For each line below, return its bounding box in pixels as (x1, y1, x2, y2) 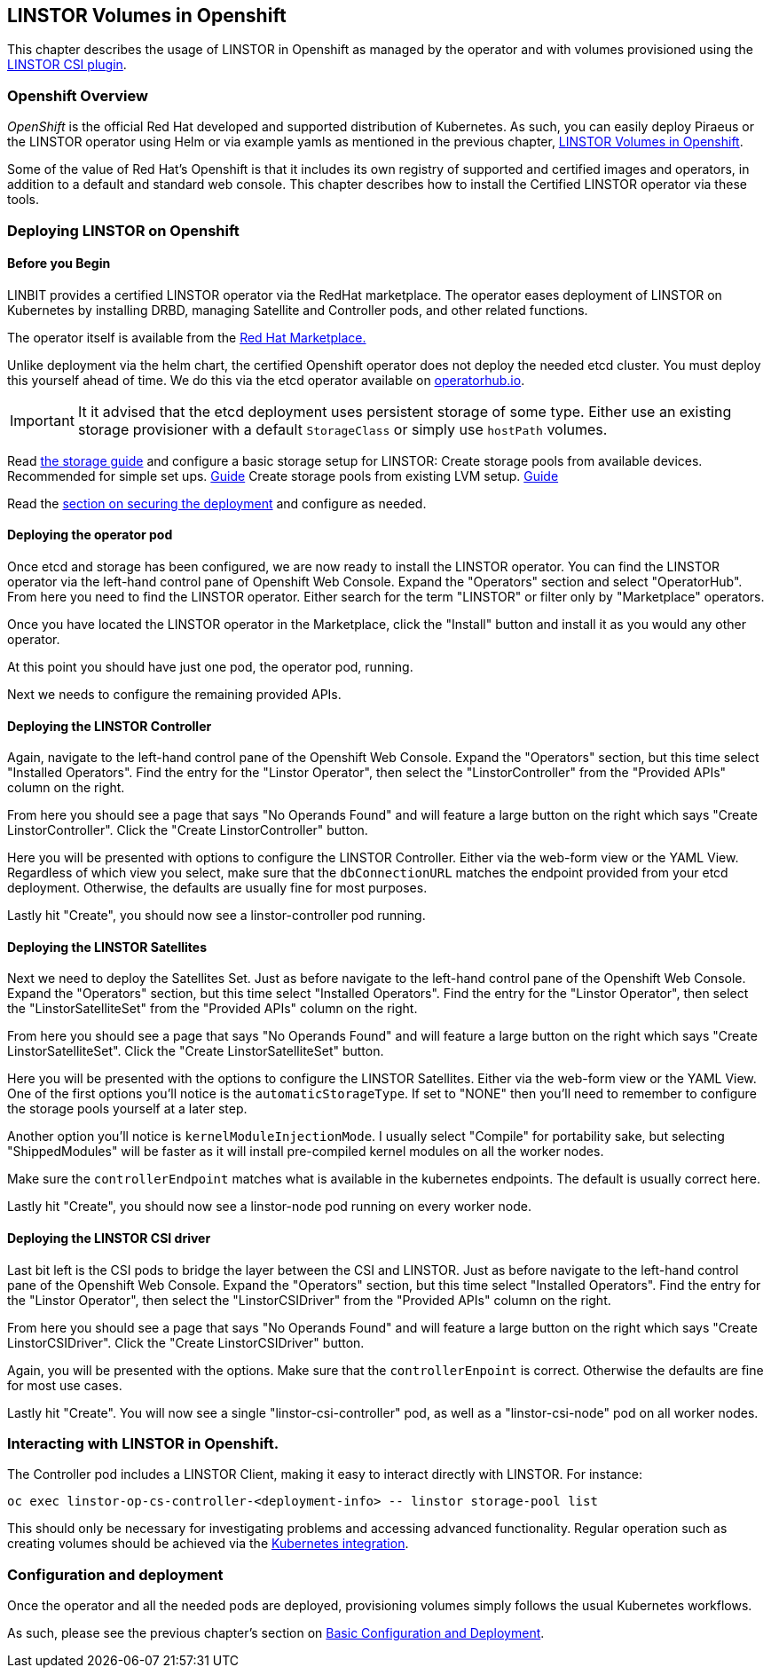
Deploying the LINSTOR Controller (7, 718, 212, 734)
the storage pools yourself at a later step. (7, 1101, 248, 1117)
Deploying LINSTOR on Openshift (7, 221, 240, 240)
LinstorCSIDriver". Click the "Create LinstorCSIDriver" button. (7, 1334, 365, 1350)
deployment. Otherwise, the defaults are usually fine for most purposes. (7, 880, 428, 896)
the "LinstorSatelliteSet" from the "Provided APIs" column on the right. (7, 1001, 418, 1017)
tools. (7, 192, 40, 208)
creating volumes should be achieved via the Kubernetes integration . (7, 1536, 409, 1552)
